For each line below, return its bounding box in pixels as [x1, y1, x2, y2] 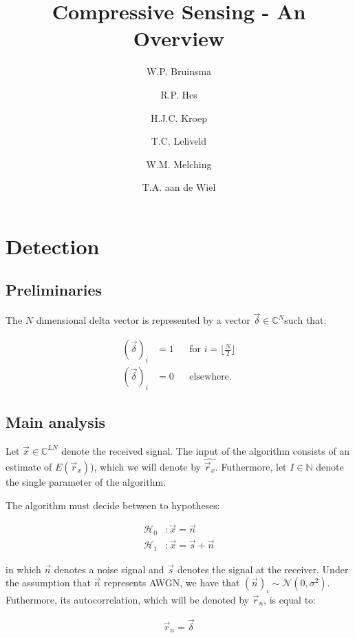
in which [6, 562, 41, 576]
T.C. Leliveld [151, 134, 207, 148]
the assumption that [6, 575, 91, 590]
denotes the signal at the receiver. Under [177, 562, 349, 576]
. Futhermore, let [215, 459, 287, 473]
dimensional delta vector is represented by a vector [36, 313, 250, 327]
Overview [133, 24, 225, 52]
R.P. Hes [160, 87, 197, 101]
